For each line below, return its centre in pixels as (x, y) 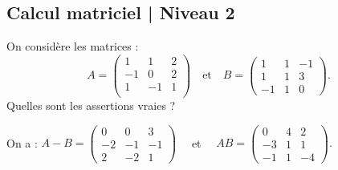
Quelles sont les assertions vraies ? (91, 105)
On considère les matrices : (73, 46)
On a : (22, 142)
